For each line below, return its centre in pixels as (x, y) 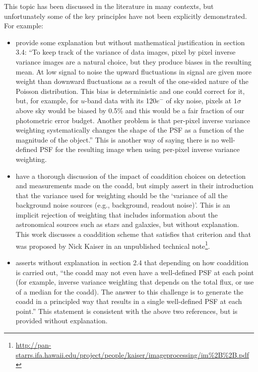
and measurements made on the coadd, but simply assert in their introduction (134, 186)
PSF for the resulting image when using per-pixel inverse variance (140, 149)
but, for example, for (47, 101)
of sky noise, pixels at (199, 101)
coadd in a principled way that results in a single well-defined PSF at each (129, 301)
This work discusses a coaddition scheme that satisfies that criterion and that (133, 234)
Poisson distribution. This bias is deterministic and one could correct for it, (130, 91)
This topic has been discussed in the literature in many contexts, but (109, 6)
